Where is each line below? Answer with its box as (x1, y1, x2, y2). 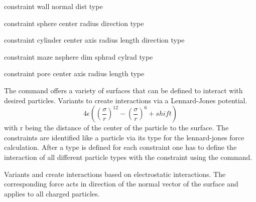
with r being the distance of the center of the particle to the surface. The (4, 122, 229, 133)
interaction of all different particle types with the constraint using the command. (4, 151, 252, 162)
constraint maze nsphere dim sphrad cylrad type (4, 51, 153, 62)
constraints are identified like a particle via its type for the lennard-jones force (4, 132, 244, 142)
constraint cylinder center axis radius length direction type (4, 35, 185, 45)
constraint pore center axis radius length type (4, 68, 145, 79)
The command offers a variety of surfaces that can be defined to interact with (4, 85, 243, 95)
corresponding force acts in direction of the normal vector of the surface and (4, 178, 238, 189)
